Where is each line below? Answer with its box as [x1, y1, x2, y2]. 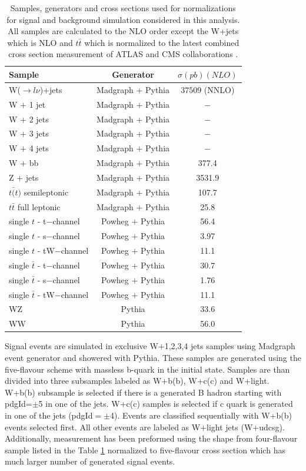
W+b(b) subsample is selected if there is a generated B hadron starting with [5, 386, 282, 398]
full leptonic [17, 200, 61, 213]
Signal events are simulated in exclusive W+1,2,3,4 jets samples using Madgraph [5, 340, 295, 352]
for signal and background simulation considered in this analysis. [6, 13, 240, 25]
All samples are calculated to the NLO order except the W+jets [8, 25, 239, 37]
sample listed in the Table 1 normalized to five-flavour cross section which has [5, 443, 285, 456]
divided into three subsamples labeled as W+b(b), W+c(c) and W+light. [5, 374, 270, 387]
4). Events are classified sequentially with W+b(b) [109, 409, 292, 421]
